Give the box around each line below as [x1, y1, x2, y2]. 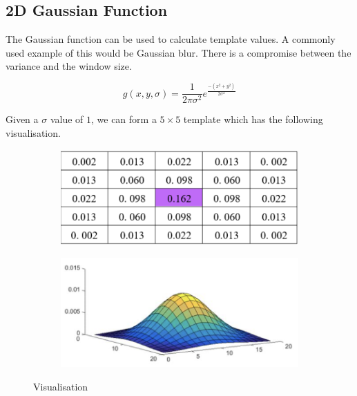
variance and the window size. [6, 59, 132, 73]
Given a [6, 112, 39, 126]
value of [50, 112, 84, 126]
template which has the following [183, 112, 323, 126]
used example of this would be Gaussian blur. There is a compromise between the [6, 45, 351, 59]
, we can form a [91, 112, 157, 126]
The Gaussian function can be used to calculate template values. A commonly [6, 32, 336, 46]
